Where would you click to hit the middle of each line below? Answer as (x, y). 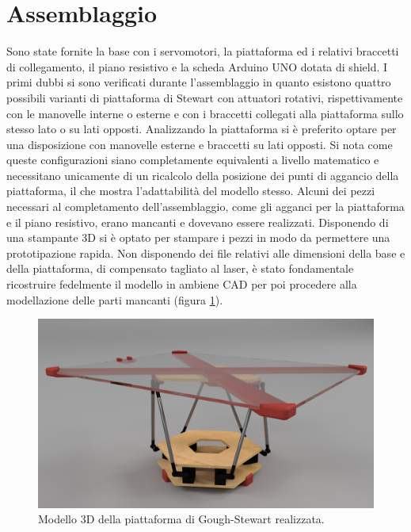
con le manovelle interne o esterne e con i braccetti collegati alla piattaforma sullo (205, 113)
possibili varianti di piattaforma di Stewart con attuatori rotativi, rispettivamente (205, 97)
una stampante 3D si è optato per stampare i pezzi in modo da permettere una (198, 237)
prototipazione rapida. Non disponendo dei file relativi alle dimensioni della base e (206, 253)
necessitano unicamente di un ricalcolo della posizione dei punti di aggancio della (203, 175)
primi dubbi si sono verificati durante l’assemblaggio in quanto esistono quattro (199, 82)
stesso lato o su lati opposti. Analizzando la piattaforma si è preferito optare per (202, 129)
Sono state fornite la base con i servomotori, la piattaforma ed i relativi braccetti (203, 51)
